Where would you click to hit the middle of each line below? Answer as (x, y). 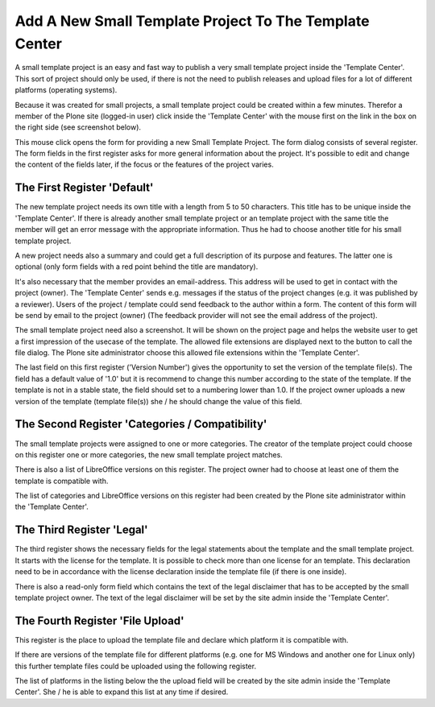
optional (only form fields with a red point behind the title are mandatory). (137, 267)
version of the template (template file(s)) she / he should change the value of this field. (158, 401)
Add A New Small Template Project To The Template (192, 21)
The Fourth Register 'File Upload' (99, 620)
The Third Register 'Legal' (81, 530)
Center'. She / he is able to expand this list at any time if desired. (122, 692)
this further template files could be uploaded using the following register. (136, 666)
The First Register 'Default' (84, 188)
